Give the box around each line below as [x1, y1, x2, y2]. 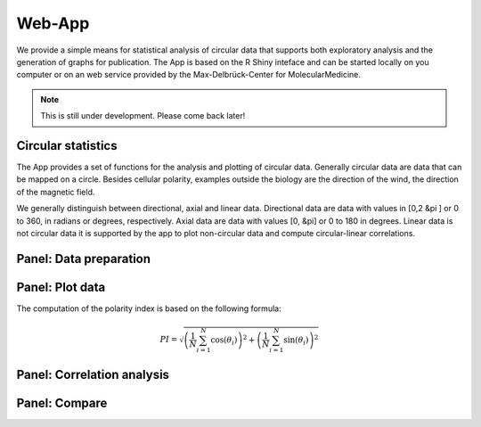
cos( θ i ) [210, 334, 238, 347]
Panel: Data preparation [16, 250, 151, 267]
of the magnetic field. [16, 186, 95, 197]
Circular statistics [16, 138, 118, 153]
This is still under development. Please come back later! [40, 111, 246, 121]
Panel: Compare [16, 396, 108, 411]
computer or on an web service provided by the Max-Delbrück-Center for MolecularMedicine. [16, 70, 361, 80]
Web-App [16, 13, 90, 33]
